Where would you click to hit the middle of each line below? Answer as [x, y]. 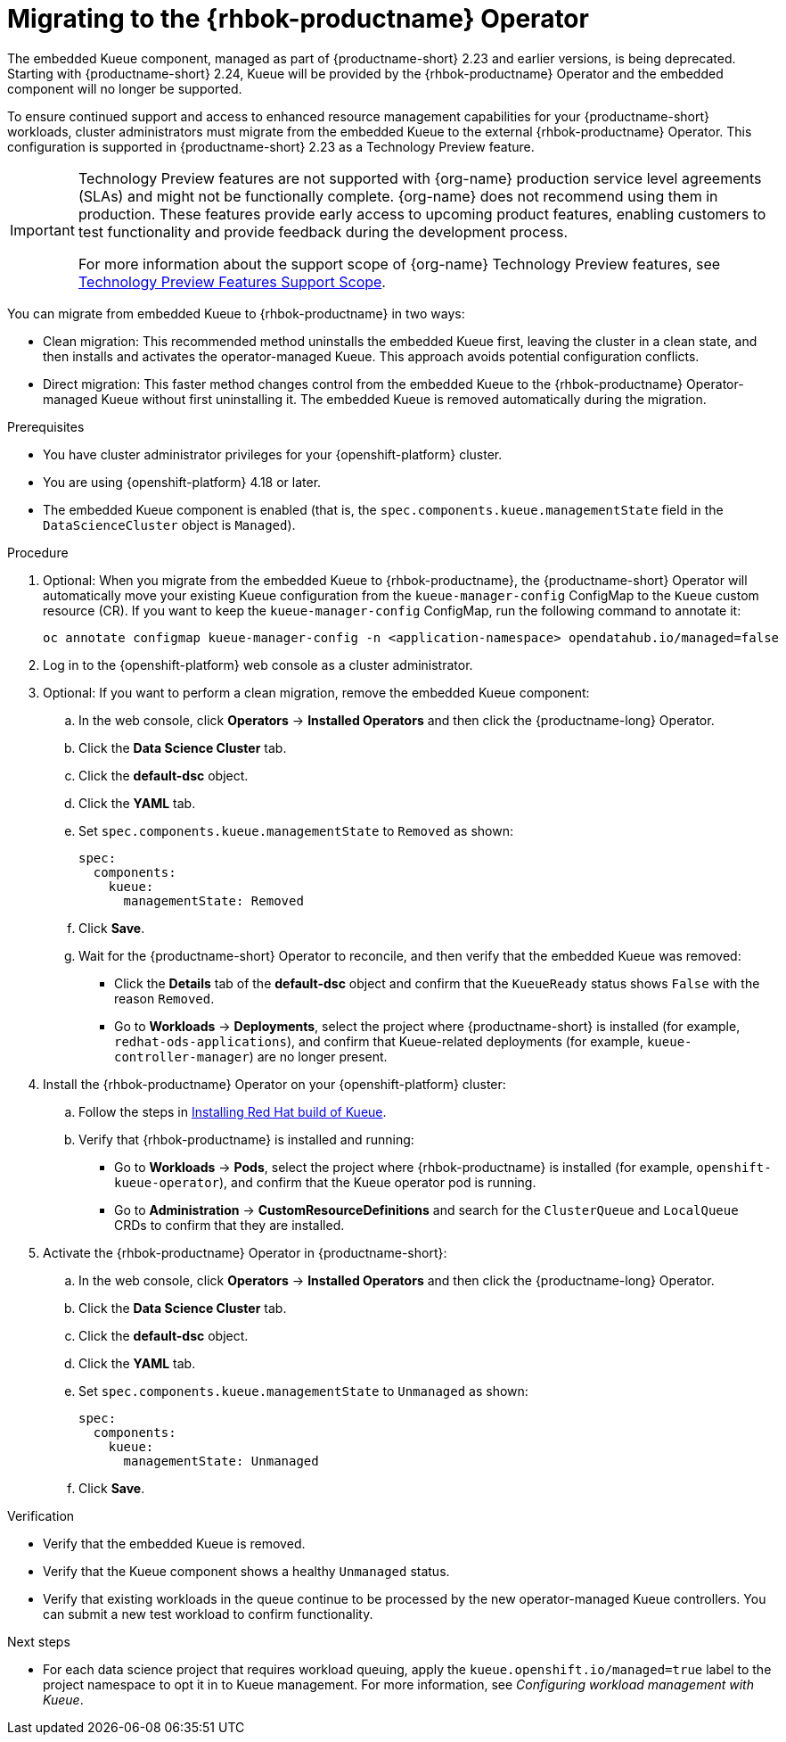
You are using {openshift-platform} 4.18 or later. [182, 482]
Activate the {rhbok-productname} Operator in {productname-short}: [245, 1252]
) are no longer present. [318, 1056]
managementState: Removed [213, 900]
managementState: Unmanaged [221, 1461]
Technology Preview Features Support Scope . [232, 281]
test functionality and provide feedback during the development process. [323, 231]
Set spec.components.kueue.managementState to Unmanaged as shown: [303, 1391]
